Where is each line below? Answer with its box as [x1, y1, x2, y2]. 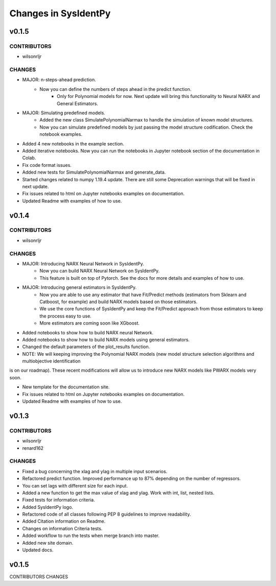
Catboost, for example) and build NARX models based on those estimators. [39, 299, 198, 305]
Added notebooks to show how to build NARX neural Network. [22, 329, 154, 335]
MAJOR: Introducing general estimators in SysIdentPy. [22, 284, 137, 290]
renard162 [22, 445, 43, 451]
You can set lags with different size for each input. [22, 482, 128, 489]
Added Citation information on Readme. [22, 518, 106, 524]
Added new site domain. [22, 540, 74, 546]
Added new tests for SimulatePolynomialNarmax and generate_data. [22, 169, 166, 176]
